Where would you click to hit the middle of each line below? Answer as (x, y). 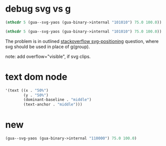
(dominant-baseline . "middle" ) (58, 100)
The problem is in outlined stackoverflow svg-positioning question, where (82, 41)
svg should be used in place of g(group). (48, 47)
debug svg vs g (38, 9)
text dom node (36, 77)
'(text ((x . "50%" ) (27, 90)
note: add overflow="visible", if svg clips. (48, 56)
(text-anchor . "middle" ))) (53, 104)
